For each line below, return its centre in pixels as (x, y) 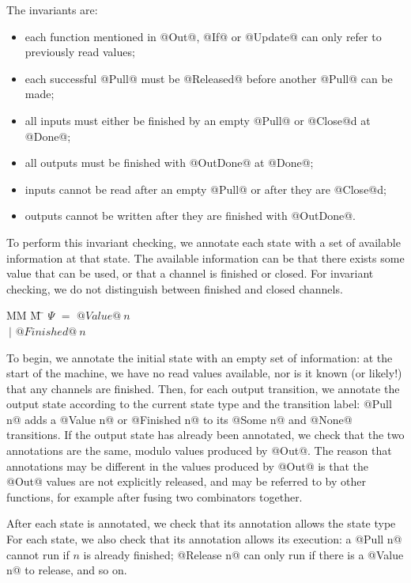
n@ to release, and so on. (67, 570)
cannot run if (38, 554)
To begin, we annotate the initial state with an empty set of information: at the (200, 357)
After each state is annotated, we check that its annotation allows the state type (201, 523)
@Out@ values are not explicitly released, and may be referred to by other (186, 481)
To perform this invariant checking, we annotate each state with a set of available (204, 242)
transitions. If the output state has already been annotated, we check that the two (205, 435)
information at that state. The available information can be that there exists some (205, 257)
